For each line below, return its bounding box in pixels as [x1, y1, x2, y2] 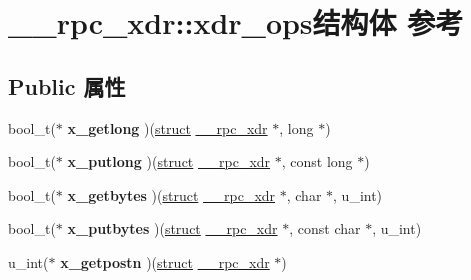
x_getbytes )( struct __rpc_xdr [67, 184, 276, 205]
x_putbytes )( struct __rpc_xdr [67, 218, 278, 239]
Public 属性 [8, 70, 126, 101]
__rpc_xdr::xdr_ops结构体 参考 [8, 2, 464, 43]
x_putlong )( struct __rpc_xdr [67, 151, 271, 172]
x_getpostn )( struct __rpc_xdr [60, 251, 270, 272]
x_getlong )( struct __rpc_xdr [67, 117, 268, 138]
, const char [289, 218, 361, 239]
